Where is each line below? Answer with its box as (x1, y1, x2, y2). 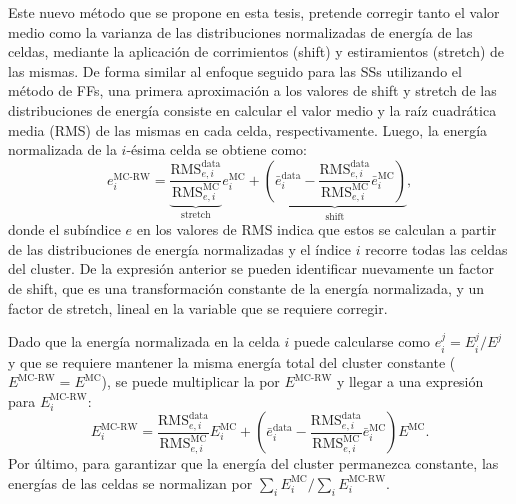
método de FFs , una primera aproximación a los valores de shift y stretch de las (8, 80, 497, 101)
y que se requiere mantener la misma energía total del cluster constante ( (8, 351, 456, 372)
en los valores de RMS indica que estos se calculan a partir (136, 219, 497, 240)
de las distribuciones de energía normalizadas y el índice (8, 238, 352, 259)
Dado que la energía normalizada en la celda (8, 331, 280, 352)
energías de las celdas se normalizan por (8, 472, 253, 493)
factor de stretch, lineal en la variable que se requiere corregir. (8, 297, 388, 318)
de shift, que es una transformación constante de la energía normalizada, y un (8, 277, 485, 298)
